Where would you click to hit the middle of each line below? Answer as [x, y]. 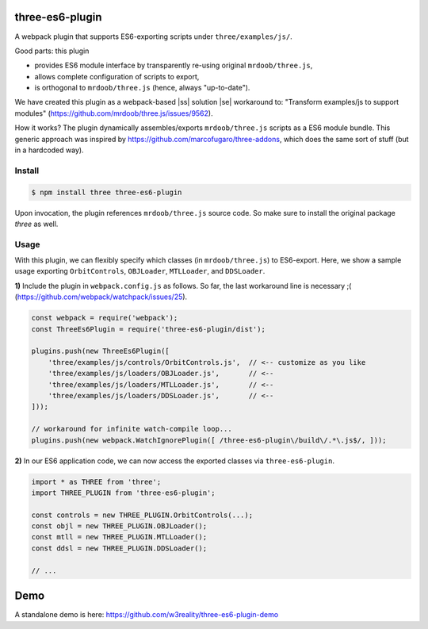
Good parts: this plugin [52, 51]
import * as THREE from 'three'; [96, 481]
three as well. [36, 224]
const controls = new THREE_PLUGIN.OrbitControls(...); [142, 515]
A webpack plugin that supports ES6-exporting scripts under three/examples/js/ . [153, 36]
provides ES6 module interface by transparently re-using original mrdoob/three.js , [174, 65]
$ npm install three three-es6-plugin [107, 192]
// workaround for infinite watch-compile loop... [132, 429]
